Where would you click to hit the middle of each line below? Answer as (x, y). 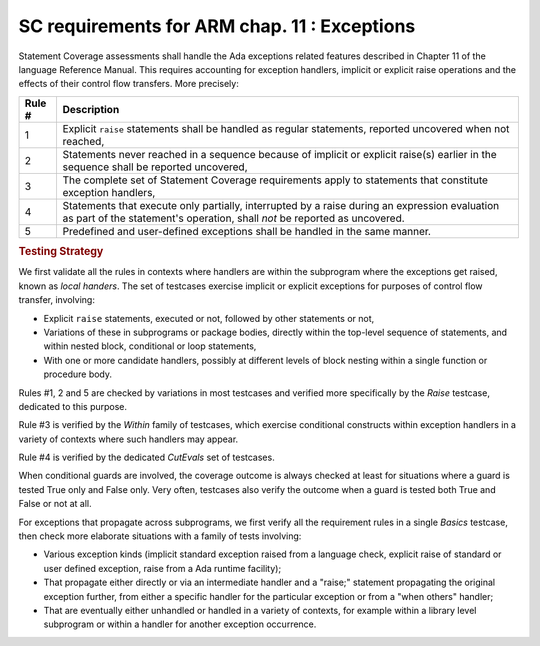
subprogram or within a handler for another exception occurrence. (180, 624)
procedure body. (78, 374)
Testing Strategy (61, 252)
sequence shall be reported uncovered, (155, 167)
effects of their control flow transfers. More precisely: (128, 84)
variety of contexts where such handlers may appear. (128, 439)
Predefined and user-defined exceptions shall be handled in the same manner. (247, 231)
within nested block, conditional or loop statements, (150, 346)
